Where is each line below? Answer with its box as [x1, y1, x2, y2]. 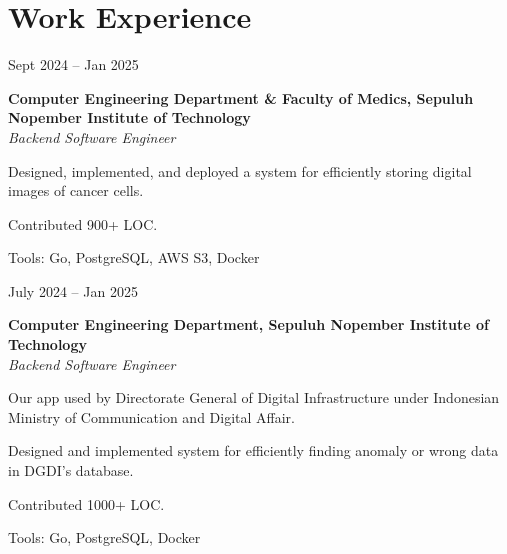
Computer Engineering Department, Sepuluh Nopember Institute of [8, 314, 489, 335]
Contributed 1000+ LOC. [8, 493, 165, 514]
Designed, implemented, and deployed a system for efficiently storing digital [8, 160, 472, 181]
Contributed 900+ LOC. [8, 213, 158, 234]
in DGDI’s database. [8, 460, 134, 481]
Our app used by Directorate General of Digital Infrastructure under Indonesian [8, 387, 500, 408]
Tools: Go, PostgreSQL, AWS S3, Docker [8, 247, 260, 268]
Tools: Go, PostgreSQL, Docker [8, 527, 201, 548]
